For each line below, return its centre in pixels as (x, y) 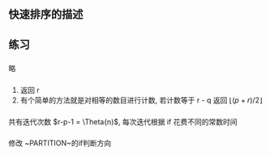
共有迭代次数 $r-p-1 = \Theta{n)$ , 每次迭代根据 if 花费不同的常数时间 (123, 121)
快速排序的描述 (46, 15)
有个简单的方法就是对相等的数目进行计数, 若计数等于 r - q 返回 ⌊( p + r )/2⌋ (141, 100)
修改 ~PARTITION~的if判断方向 (60, 143)
